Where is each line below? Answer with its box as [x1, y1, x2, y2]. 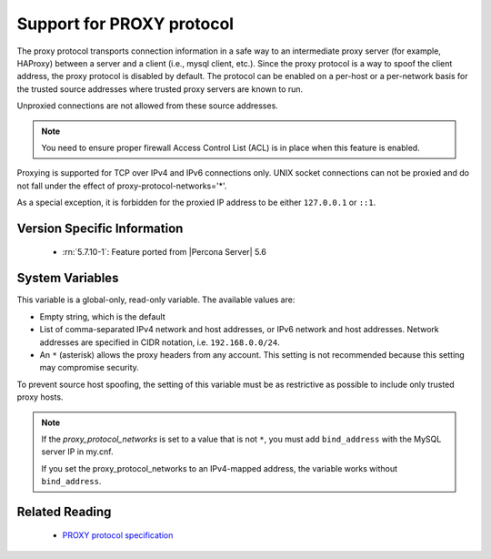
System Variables [16, 270, 119, 286]
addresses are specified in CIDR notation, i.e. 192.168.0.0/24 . [39, 337, 281, 348]
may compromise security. [39, 362, 140, 373]
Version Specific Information [16, 220, 184, 236]
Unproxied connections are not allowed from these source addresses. [16, 100, 279, 111]
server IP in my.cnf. [41, 446, 114, 457]
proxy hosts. [16, 391, 64, 402]
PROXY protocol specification [62, 530, 174, 541]
